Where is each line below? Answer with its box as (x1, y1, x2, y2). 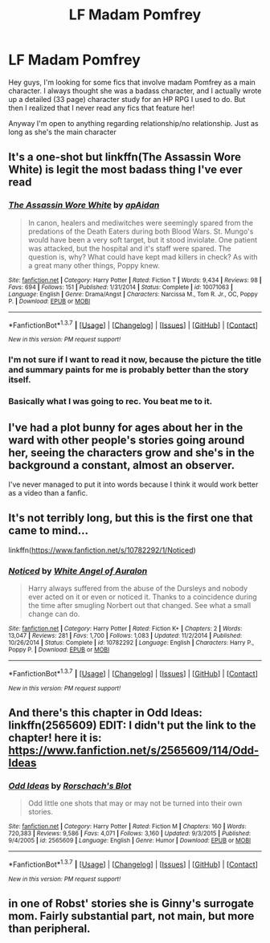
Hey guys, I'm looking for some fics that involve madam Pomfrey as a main (8, 77, 256, 87)
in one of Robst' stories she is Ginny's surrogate (8, 897, 255, 911)
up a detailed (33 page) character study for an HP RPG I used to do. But (8, 94, 246, 104)
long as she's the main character (8, 127, 117, 137)
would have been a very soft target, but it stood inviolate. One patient (27, 235, 257, 244)
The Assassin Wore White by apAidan (8, 199, 160, 210)
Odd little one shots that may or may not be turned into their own (27, 798, 243, 808)
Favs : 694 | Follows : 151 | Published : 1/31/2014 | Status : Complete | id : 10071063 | (8, 283, 233, 291)
